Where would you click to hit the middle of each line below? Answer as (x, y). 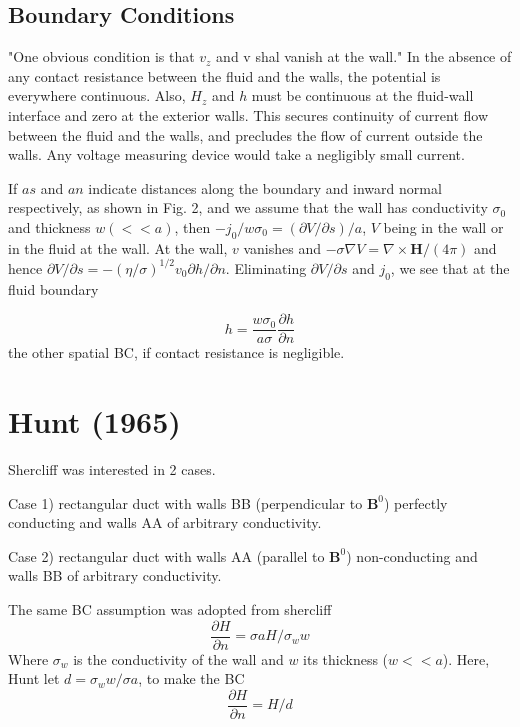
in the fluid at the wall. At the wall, (118, 247)
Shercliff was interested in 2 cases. (112, 469)
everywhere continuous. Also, (97, 95)
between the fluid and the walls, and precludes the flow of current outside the (245, 134)
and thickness (49, 226)
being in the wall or (443, 226)
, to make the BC (191, 678)
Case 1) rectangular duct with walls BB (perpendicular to (185, 502)
